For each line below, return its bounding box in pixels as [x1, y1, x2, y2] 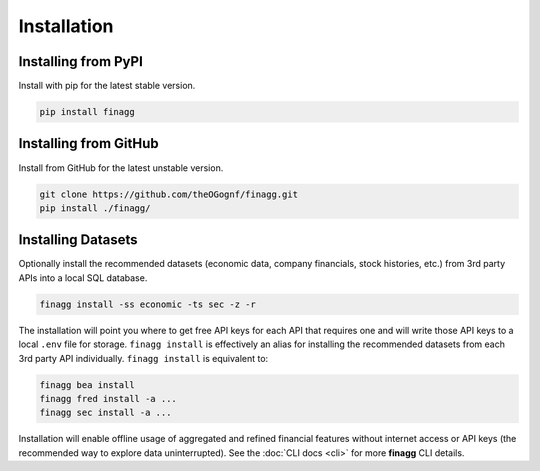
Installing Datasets [18, 231, 139, 249]
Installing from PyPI [18, 53, 144, 70]
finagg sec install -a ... [39, 407, 172, 419]
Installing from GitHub [18, 135, 159, 152]
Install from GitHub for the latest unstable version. [18, 161, 224, 174]
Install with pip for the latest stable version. [18, 80, 196, 92]
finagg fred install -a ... [39, 393, 177, 404]
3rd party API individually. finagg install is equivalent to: [18, 352, 269, 364]
